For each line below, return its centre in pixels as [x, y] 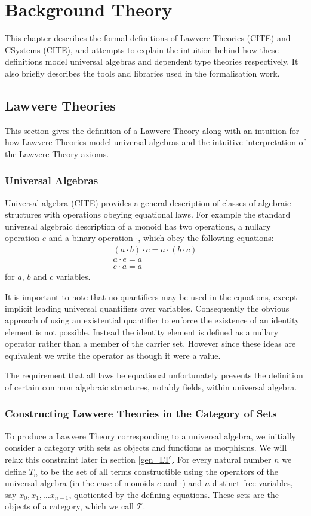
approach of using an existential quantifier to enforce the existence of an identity [152, 320]
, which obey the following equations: [206, 238]
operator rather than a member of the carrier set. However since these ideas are [150, 344]
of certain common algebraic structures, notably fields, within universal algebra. [151, 387]
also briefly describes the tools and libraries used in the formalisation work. [142, 73]
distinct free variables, [253, 483]
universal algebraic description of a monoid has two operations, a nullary [138, 226]
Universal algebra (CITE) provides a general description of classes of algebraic [148, 202]
